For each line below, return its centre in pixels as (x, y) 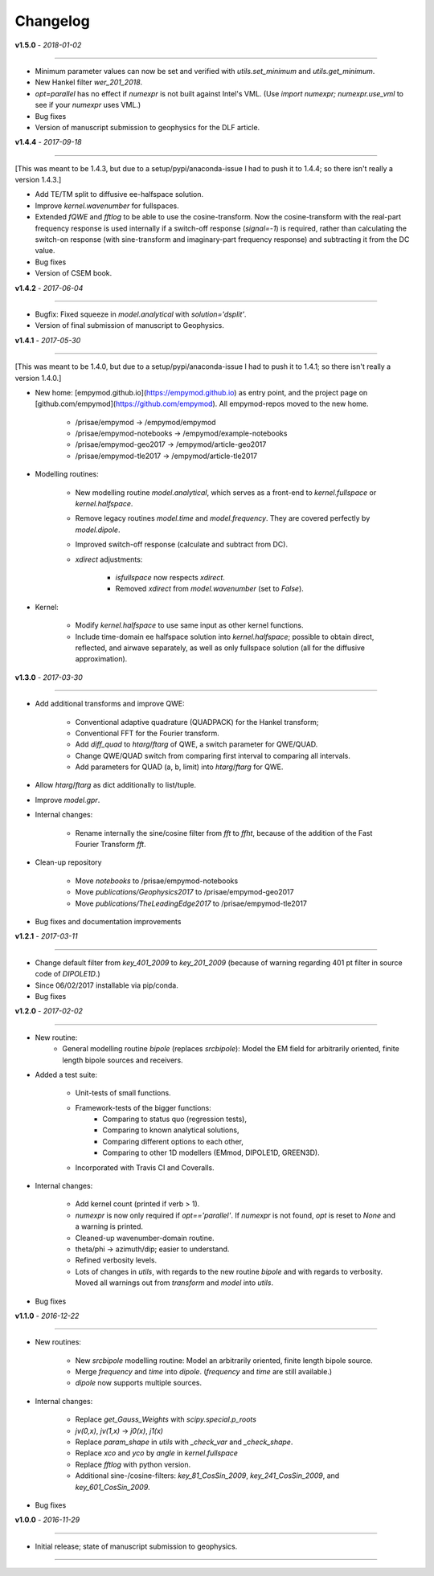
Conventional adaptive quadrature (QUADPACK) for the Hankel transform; (197, 722)
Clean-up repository (68, 862)
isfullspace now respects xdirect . (170, 577)
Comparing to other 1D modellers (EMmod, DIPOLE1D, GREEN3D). (211, 1152)
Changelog (52, 21)
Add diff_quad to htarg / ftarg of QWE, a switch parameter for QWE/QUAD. (197, 744)
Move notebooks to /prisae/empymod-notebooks (157, 881)
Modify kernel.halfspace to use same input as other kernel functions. (189, 625)
